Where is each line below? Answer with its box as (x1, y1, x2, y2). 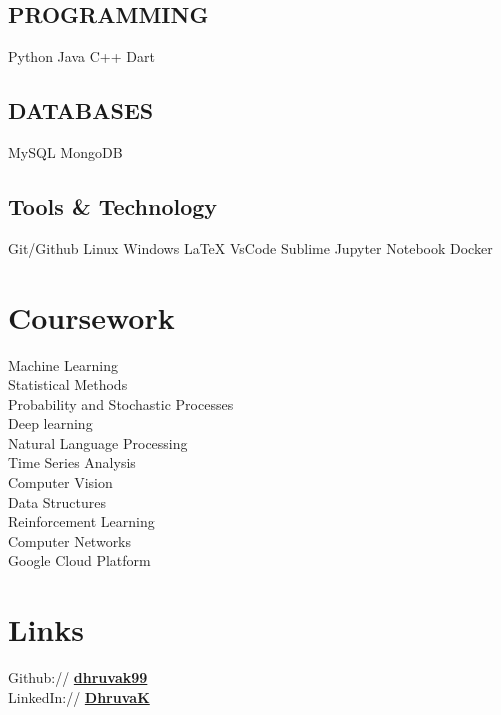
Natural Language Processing (8, 432, 188, 453)
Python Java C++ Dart (8, 46, 155, 67)
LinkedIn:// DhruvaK (8, 686, 150, 707)
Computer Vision (8, 472, 113, 493)
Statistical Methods (8, 374, 128, 395)
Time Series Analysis (8, 452, 136, 473)
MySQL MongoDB (8, 142, 123, 162)
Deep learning (8, 413, 93, 434)
